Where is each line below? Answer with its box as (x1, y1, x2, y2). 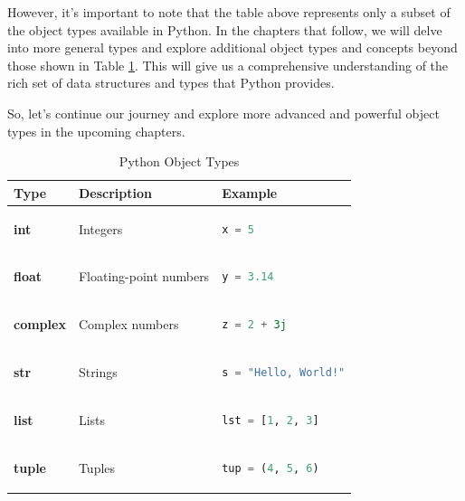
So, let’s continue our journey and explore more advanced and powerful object (7, 103, 440, 122)
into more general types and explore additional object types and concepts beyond (7, 38, 458, 57)
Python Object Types (119, 152, 240, 171)
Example (222, 183, 278, 202)
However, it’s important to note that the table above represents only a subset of (7, 3, 451, 21)
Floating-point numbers (78, 267, 210, 286)
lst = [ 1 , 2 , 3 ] (222, 413, 319, 427)
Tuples (78, 458, 116, 477)
